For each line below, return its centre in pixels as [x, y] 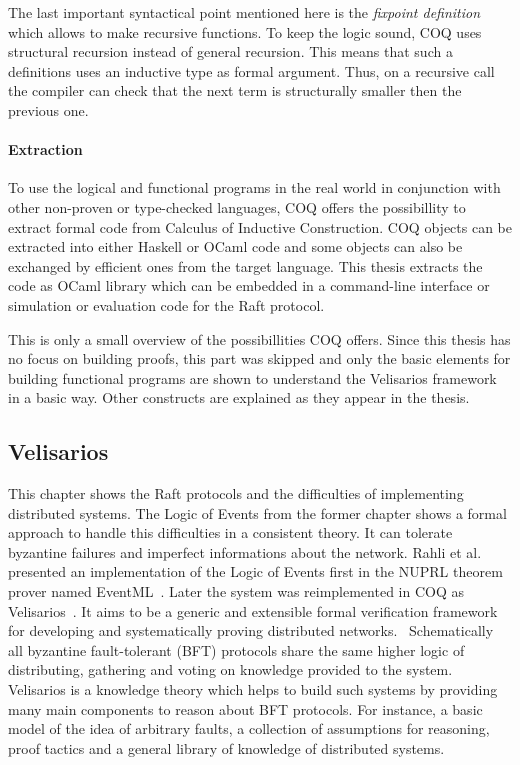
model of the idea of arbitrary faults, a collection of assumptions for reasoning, [249, 728]
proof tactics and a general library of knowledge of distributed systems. [226, 747]
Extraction [45, 149]
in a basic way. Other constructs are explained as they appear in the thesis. [239, 397]
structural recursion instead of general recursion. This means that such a [230, 51]
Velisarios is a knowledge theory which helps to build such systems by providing [253, 689]
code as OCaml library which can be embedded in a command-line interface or [249, 285]
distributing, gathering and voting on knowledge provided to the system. [230, 669]
